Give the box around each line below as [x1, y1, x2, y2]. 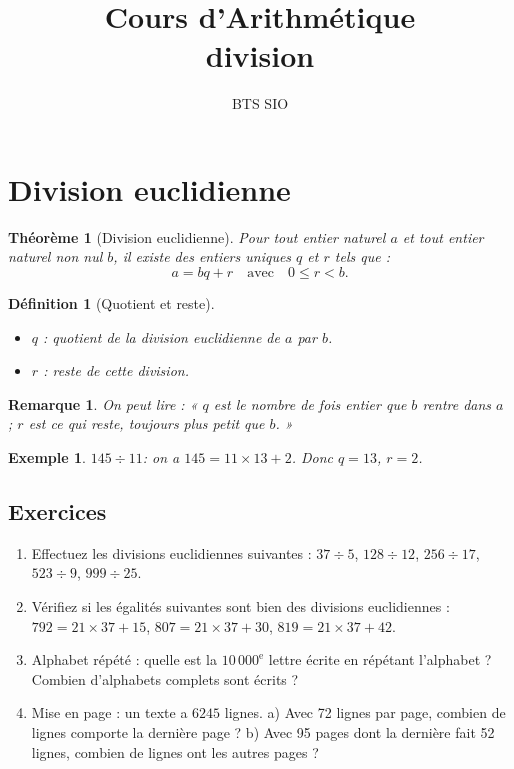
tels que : [334, 246, 390, 267]
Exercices [8, 495, 107, 526]
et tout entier [402, 226, 484, 247]
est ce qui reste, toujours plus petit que [28, 413, 265, 434]
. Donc [291, 447, 333, 467]
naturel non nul [8, 246, 103, 267]
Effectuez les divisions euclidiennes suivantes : [31, 542, 312, 563]
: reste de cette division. [43, 360, 189, 381]
